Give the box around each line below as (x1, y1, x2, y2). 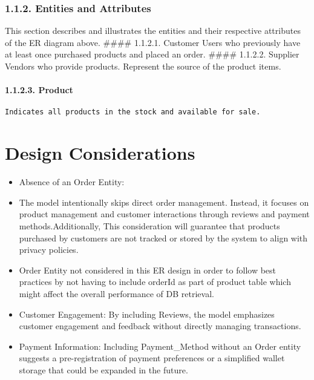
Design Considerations (5, 140, 195, 165)
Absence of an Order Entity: (19, 175, 125, 188)
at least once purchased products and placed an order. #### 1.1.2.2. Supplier (5, 48, 299, 61)
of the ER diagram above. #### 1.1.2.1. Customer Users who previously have (5, 36, 301, 48)
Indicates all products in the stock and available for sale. (5, 108, 261, 117)
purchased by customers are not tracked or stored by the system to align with (19, 231, 308, 244)
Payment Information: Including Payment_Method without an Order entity (19, 339, 301, 352)
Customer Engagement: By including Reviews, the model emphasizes (19, 307, 275, 320)
